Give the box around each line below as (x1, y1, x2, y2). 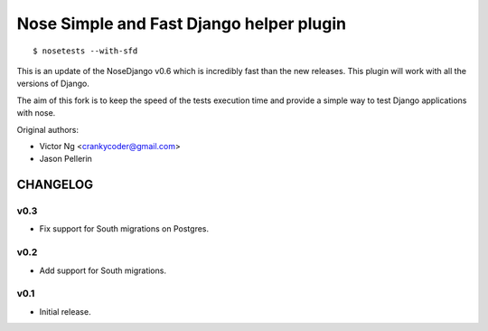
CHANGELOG (16, 177, 94, 193)
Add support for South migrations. (39, 265, 167, 276)
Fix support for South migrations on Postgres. (39, 223, 210, 234)
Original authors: (16, 124, 80, 135)
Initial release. (39, 306, 91, 317)
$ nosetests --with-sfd (33, 45, 138, 56)
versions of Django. (16, 78, 89, 90)
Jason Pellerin (39, 154, 92, 165)
